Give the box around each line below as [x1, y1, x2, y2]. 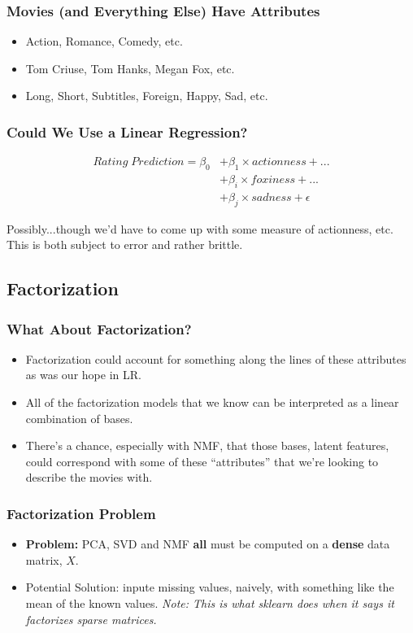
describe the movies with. [25, 469, 153, 486]
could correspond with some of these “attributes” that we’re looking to [25, 452, 379, 469]
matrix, [25, 551, 63, 568]
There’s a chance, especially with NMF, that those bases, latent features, [25, 437, 389, 454]
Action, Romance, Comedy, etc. [25, 33, 183, 50]
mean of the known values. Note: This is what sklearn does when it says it [25, 595, 394, 612]
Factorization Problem [7, 503, 156, 523]
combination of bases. [25, 409, 133, 426]
